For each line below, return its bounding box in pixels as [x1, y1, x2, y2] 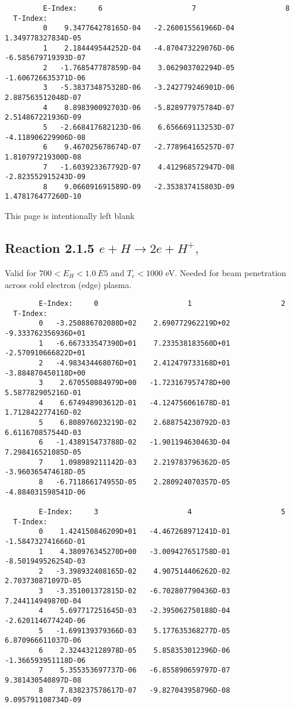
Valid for [5, 266, 37, 279]
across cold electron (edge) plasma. [5, 278, 132, 290]
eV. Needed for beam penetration [165, 266, 286, 279]
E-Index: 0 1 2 [39, 299, 286, 308]
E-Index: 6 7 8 [43, 4, 290, 12]
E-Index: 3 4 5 [39, 507, 286, 516]
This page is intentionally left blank [5, 209, 135, 222]
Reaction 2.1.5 [5, 239, 94, 257]
